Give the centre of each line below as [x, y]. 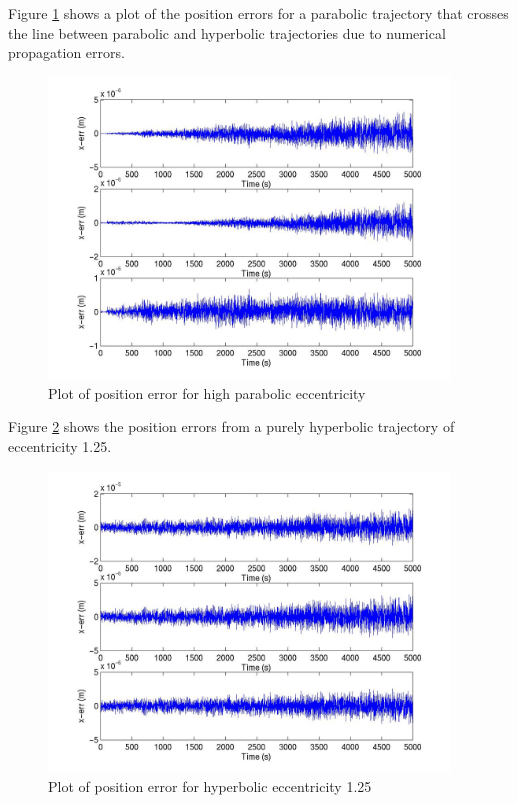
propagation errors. [66, 52]
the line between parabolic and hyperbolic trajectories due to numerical [227, 32]
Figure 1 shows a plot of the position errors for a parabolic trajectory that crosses [258, 13]
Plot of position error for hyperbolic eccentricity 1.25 [210, 786]
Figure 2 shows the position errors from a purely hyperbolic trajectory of [231, 426]
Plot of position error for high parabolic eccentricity [207, 392]
